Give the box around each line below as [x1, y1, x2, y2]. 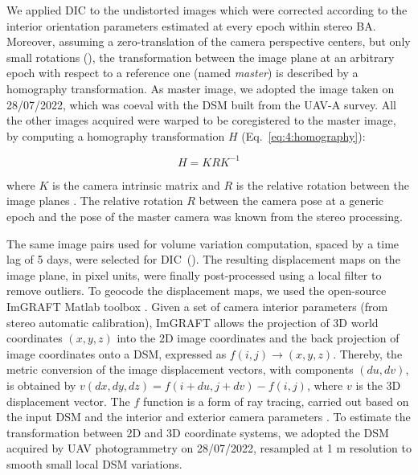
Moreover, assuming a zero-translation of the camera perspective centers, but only [6, 33, 411, 50]
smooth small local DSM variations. [6, 455, 182, 472]
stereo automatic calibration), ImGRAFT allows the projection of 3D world [6, 313, 379, 330]
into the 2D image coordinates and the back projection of [117, 330, 400, 346]
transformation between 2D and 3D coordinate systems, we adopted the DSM [6, 424, 389, 440]
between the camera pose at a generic [199, 192, 384, 209]
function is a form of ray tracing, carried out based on [142, 392, 409, 409]
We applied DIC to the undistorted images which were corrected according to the [6, 2, 408, 18]
